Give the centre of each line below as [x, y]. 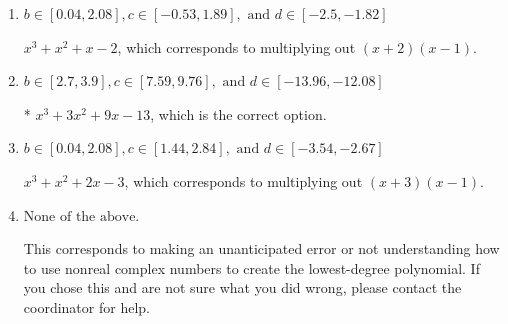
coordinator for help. [86, 306]
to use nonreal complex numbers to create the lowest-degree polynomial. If [251, 267]
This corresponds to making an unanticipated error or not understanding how [261, 248]
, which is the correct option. [238, 113]
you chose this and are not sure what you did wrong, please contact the [242, 287]
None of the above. [81, 216]
